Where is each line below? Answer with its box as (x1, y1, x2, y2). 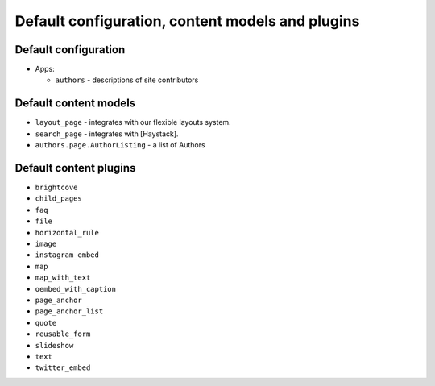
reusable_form (35, 330, 91, 338)
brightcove (35, 183, 78, 193)
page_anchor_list (35, 307, 104, 316)
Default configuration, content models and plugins (14, 12, 360, 30)
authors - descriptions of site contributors (55, 75, 199, 85)
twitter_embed (35, 363, 91, 372)
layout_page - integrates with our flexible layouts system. (35, 118, 231, 127)
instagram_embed (35, 251, 100, 259)
